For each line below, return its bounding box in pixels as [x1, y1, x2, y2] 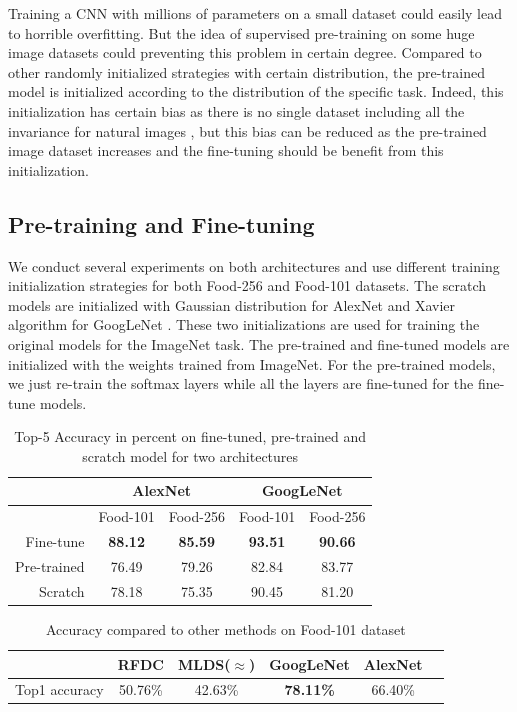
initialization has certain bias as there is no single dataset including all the [8, 100, 465, 121]
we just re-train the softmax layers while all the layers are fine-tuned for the [8, 373, 474, 394]
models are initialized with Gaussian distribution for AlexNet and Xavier [8, 294, 456, 315]
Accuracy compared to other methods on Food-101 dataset [45, 618, 406, 639]
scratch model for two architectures [82, 445, 299, 466]
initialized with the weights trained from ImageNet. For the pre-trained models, [8, 353, 496, 374]
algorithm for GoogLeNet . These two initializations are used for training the [8, 314, 480, 335]
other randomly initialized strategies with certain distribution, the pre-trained [8, 61, 485, 82]
